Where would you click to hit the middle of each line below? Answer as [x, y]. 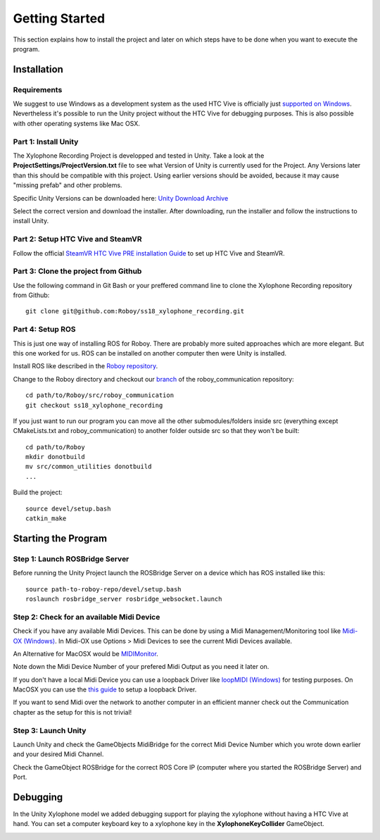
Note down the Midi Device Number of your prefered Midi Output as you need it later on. [141, 667]
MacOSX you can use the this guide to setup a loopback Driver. [105, 689]
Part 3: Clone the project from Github [77, 271]
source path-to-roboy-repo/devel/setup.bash [104, 589]
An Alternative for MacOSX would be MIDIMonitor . [85, 653]
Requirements [38, 89]
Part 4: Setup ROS [45, 330]
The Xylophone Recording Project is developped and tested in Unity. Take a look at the [139, 156]
